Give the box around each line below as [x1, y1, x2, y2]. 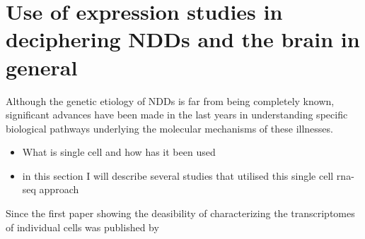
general [6, 52, 78, 81]
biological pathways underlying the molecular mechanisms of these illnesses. [6, 121, 333, 135]
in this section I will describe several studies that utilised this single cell [22, 168, 334, 183]
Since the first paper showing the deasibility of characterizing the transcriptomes [6, 206, 355, 221]
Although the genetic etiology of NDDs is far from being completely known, [6, 93, 335, 108]
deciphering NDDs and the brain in [6, 25, 360, 54]
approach [39, 182, 79, 197]
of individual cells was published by [6, 219, 159, 234]
